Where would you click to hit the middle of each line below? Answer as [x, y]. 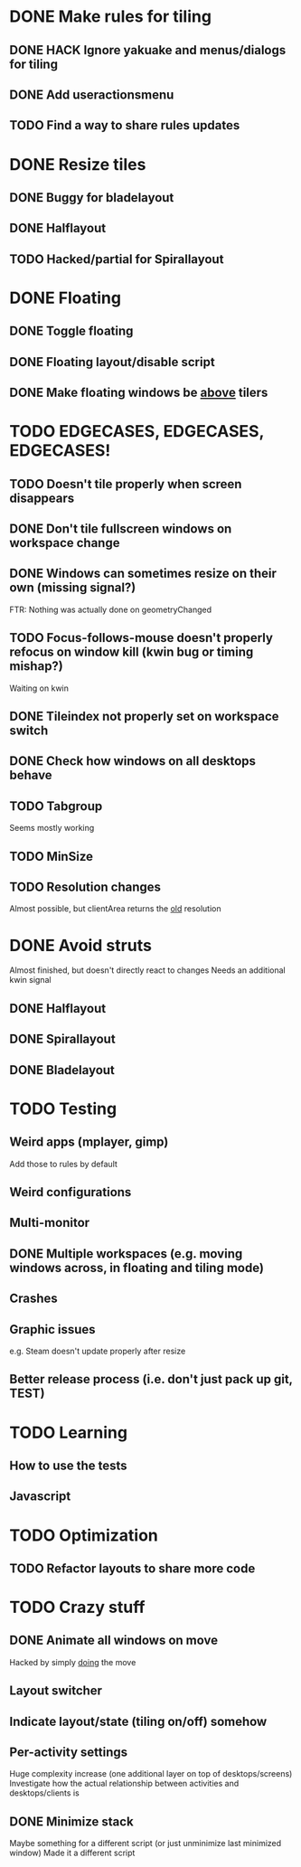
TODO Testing [63, 1108]
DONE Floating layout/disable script [112, 362]
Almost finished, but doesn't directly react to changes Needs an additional [148, 970]
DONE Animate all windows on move [114, 1641]
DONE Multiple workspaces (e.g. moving [126, 1254]
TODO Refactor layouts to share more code [132, 1568]
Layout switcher [56, 1691]
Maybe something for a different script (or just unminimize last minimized [146, 1843]
